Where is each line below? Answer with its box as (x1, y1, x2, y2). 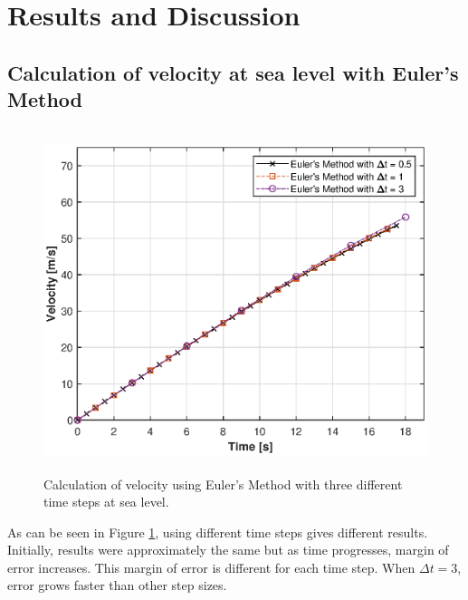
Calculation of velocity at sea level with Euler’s (7, 58, 459, 86)
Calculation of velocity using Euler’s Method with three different (43, 474, 403, 493)
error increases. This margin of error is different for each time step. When (7, 557, 415, 576)
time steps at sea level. (43, 492, 169, 511)
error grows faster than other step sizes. (7, 576, 227, 595)
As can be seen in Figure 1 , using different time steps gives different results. (7, 522, 428, 541)
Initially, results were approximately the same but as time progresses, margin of (7, 540, 449, 559)
